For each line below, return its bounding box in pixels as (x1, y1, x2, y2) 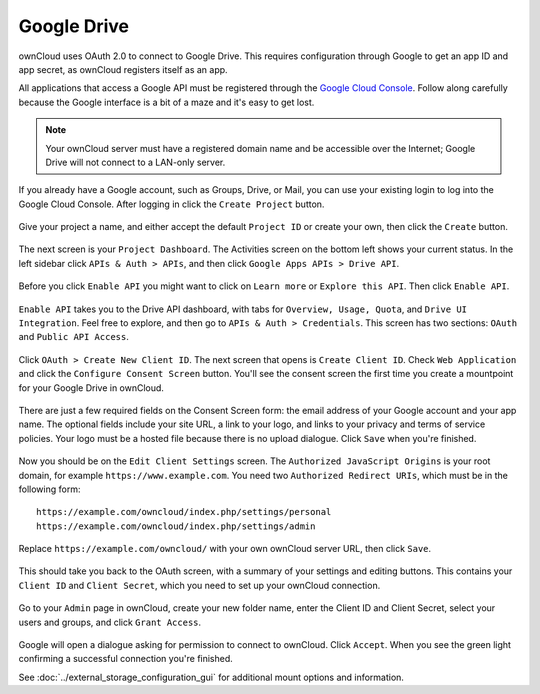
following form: (18, 483, 81, 495)
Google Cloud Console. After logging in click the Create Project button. (18, 198, 325, 210)
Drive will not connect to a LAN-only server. (45, 156, 226, 168)
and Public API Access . (18, 331, 129, 343)
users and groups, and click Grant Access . (18, 616, 202, 628)
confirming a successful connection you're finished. (18, 653, 234, 665)
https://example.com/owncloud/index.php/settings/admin (36, 520, 316, 532)
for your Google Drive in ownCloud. (18, 381, 165, 394)
